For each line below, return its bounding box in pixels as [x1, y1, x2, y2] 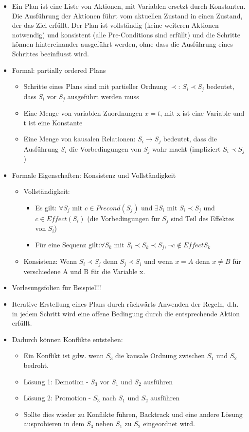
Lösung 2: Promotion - [23, 393, 91, 403]
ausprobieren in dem [23, 418, 85, 429]
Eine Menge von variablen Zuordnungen [23, 108, 142, 118]
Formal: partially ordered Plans [12, 65, 106, 75]
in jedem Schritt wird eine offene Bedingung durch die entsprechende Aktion [12, 308, 240, 318]
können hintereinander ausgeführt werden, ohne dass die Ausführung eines [12, 39, 233, 49]
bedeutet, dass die [163, 134, 217, 144]
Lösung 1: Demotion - [23, 376, 89, 386]
